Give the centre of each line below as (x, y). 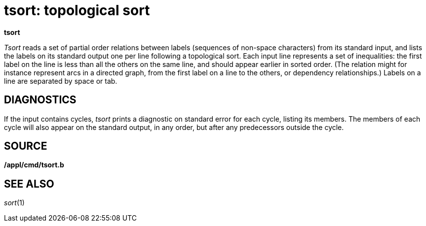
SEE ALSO (29, 184)
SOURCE (26, 146)
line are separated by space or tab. (61, 81)
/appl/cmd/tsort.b (34, 165)
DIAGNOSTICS (40, 100)
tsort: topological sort (77, 10)
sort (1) (14, 203)
